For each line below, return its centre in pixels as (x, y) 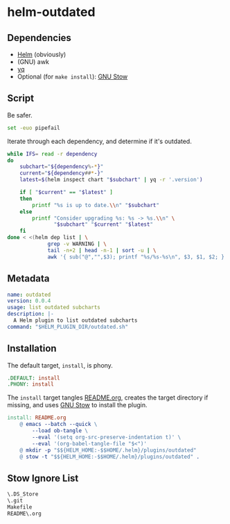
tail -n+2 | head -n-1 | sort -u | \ (102, 250)
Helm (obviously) (42, 54)
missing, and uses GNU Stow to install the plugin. (77, 405)
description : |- (30, 314)
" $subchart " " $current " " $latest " (104, 224)
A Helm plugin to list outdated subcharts (76, 320)
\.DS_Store (23, 494)
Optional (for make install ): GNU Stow (72, 76)
